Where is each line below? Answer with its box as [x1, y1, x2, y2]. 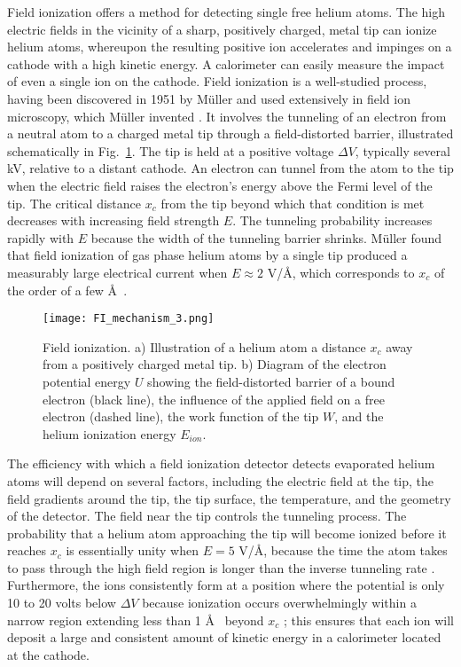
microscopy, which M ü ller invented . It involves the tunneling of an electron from [7, 106, 447, 125]
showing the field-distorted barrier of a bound [147, 372, 395, 390]
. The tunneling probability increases [232, 211, 433, 230]
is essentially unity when [66, 541, 199, 560]
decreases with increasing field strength [7, 211, 220, 230]
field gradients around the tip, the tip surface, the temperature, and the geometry [7, 489, 451, 507]
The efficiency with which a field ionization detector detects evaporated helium [7, 454, 435, 473]
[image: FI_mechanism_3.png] [43, 312, 215, 326]
